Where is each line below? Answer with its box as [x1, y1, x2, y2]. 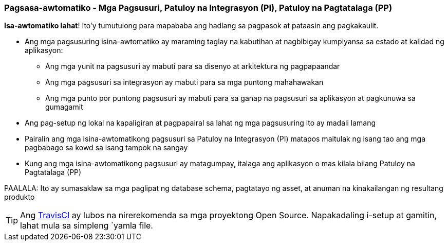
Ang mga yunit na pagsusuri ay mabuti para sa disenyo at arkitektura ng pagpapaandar [45, 62, 340, 71]
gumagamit [45, 102, 83, 112]
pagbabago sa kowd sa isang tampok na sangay [25, 143, 188, 152]
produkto [4, 192, 35, 202]
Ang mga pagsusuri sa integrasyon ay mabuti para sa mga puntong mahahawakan [45, 78, 324, 87]
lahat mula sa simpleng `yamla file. [20, 220, 153, 231]
